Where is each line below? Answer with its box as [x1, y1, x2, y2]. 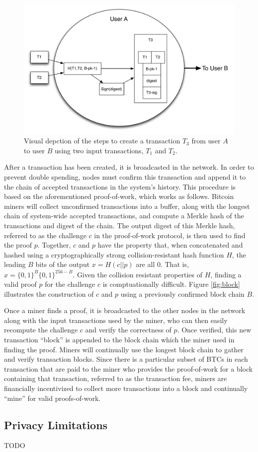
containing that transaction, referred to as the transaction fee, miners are [4, 373, 227, 384]
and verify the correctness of [85, 324, 172, 335]
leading [4, 259, 26, 269]
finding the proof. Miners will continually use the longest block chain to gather [4, 344, 244, 354]
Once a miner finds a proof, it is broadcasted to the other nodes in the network [4, 305, 246, 316]
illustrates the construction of [4, 288, 94, 299]
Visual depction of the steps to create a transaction [24, 135, 180, 146]
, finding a [210, 269, 242, 279]
